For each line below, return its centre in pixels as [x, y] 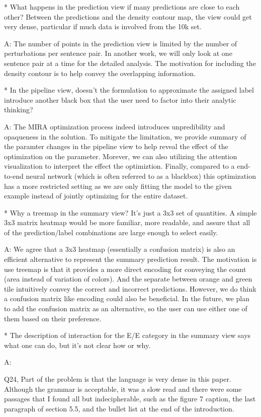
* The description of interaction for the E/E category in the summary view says [127, 335]
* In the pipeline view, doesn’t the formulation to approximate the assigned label [129, 90]
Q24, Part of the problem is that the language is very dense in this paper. [118, 379]
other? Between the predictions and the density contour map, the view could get [128, 16]
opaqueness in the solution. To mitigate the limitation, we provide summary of [125, 136]
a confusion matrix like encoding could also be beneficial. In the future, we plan [127, 298]
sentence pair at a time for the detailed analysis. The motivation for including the [130, 63]
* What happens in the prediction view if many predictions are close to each [122, 7]
